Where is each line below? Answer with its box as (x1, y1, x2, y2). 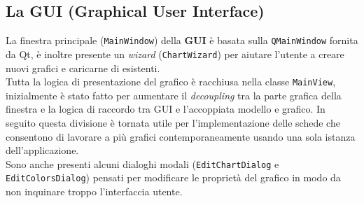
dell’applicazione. (6, 143, 79, 157)
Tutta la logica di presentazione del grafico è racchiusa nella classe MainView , (6, 74, 336, 89)
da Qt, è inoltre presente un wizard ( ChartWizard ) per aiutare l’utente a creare (6, 46, 344, 61)
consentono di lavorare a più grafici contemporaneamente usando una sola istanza (6, 129, 356, 143)
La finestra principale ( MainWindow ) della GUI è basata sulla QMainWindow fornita (6, 33, 358, 48)
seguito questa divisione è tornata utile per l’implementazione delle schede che (6, 115, 340, 129)
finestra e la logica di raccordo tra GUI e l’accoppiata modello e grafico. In (6, 101, 325, 116)
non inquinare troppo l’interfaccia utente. (6, 184, 183, 199)
